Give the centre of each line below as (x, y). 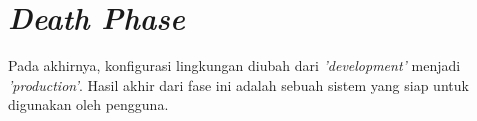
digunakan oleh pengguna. (88, 104)
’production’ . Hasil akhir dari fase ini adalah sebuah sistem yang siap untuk (238, 84)
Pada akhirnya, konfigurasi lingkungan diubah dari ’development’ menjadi (234, 65)
